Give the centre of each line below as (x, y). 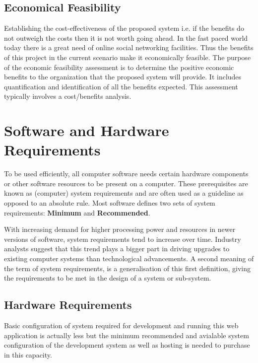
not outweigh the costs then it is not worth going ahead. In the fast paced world (126, 37)
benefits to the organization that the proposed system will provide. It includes (123, 77)
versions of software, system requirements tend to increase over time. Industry (123, 239)
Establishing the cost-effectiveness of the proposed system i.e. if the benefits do (124, 28)
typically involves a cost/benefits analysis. (68, 96)
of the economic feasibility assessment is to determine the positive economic (119, 67)
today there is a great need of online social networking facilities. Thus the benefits (129, 47)
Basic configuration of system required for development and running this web (121, 325)
